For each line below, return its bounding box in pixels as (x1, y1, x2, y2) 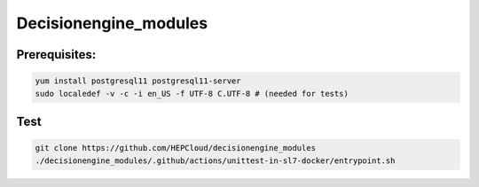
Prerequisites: (16, 47, 97, 62)
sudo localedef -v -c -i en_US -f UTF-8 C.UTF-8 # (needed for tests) (35, 89, 349, 98)
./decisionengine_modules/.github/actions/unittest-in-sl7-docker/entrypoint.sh (35, 155, 396, 166)
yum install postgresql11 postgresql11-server (35, 76, 241, 86)
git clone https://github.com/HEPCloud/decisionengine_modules (35, 143, 317, 153)
